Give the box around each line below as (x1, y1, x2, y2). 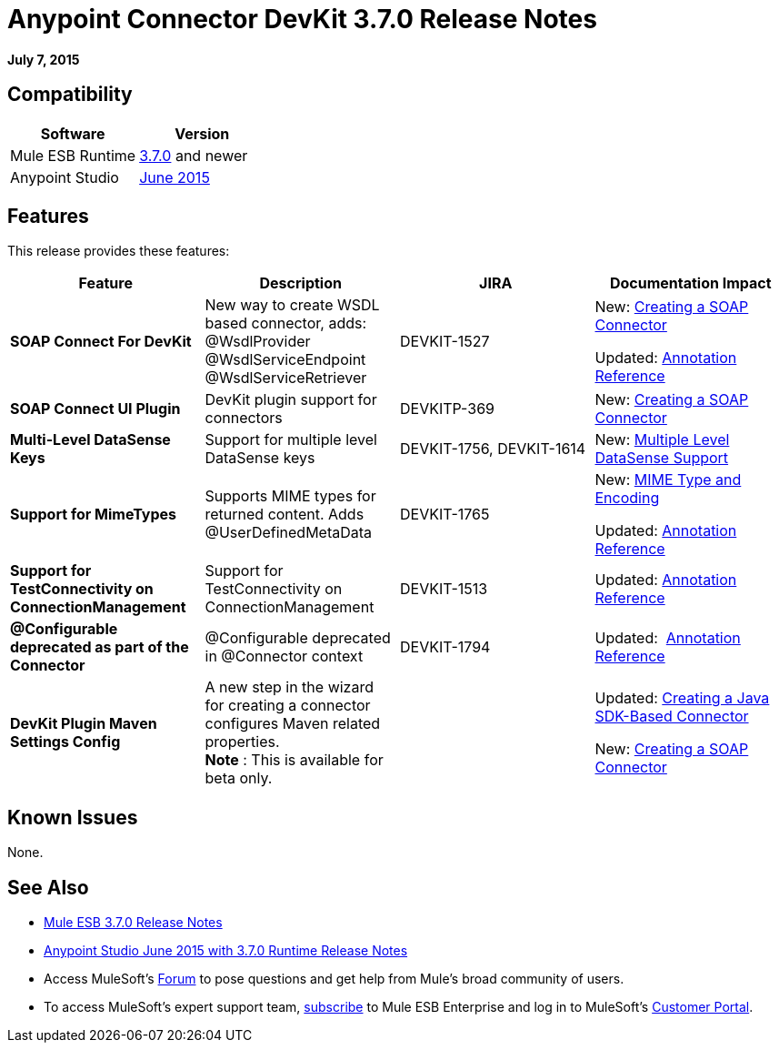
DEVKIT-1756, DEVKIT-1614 (400, 439, 586, 459)
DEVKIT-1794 (400, 638, 491, 657)
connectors (205, 409, 283, 428)
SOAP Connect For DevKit (10, 332, 192, 351)
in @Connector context (205, 647, 364, 666)
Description (259, 274, 342, 293)
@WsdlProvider (205, 332, 311, 351)
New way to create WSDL (205, 296, 380, 315)
